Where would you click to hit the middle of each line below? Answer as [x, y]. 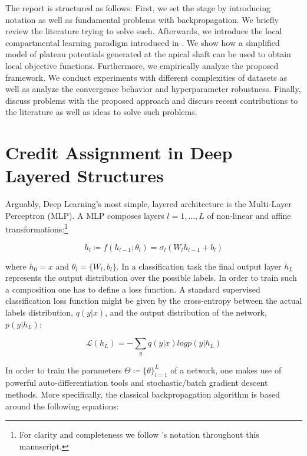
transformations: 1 [37, 228]
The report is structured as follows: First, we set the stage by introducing [138, 8]
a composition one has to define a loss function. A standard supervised [133, 289]
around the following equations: [62, 406]
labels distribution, [39, 312]
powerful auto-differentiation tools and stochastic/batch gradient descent [137, 383]
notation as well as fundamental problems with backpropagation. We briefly [142, 19]
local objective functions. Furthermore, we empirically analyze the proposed [142, 65]
